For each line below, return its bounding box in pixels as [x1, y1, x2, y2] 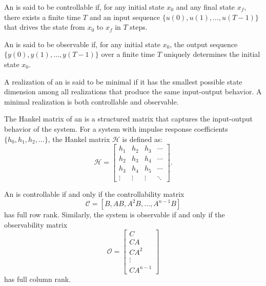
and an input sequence [89, 11, 160, 22]
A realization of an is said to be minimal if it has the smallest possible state [4, 76, 242, 87]
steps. [130, 22, 148, 32]
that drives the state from [4, 22, 85, 32]
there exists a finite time [4, 11, 81, 22]
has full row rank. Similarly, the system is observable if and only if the [4, 209, 225, 220]
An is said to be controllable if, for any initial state [4, 2, 165, 12]
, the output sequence [170, 38, 238, 49]
